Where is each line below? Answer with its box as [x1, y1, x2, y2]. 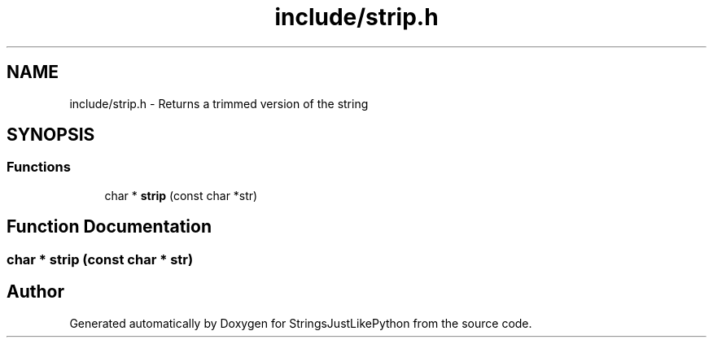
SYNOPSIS [7, 124, 95, 146]
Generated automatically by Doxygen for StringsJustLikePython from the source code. [69, 316, 532, 330]
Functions [7, 159, 71, 176]
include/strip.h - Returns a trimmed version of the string [69, 96, 369, 111]
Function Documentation [7, 216, 212, 237]
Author [7, 281, 64, 303]
